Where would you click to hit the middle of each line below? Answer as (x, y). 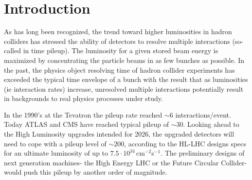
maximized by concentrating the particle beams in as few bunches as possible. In (124, 60)
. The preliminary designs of (203, 153)
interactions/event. (203, 114)
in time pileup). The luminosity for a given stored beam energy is (121, 50)
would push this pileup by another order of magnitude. (86, 172)
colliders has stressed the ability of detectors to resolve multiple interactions (117, 41)
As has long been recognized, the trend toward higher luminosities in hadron (118, 31)
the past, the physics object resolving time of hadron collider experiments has (119, 70)
